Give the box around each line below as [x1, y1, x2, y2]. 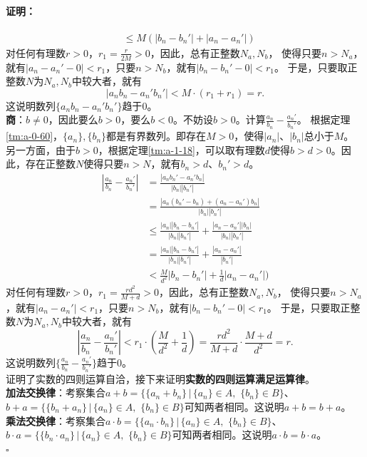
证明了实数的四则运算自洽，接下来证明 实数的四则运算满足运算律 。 [6, 371, 315, 386]
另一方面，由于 [6, 142, 76, 157]
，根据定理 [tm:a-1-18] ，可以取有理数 [98, 142, 265, 157]
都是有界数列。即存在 [106, 128, 207, 143]
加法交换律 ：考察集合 [6, 385, 105, 400]
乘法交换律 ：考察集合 [6, 413, 105, 428]
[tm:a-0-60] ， [6, 128, 63, 143]
